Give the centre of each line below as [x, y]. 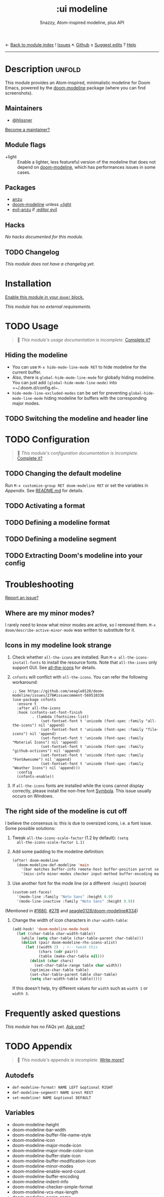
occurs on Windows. [33, 796]
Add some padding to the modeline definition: [58, 851]
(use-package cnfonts [34, 700]
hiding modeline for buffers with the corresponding [95, 398]
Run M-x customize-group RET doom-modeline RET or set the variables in [77, 485]
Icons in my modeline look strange [58, 645]
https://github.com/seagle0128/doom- [66, 691]
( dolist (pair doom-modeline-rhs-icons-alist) [69, 943]
